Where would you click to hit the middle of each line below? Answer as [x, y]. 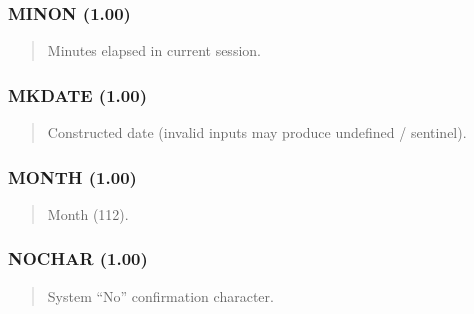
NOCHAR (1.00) [78, 258]
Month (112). [88, 213]
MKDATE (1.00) [77, 94]
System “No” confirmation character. [160, 295]
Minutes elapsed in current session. [154, 50]
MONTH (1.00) [72, 176]
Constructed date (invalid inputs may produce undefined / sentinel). [257, 132]
